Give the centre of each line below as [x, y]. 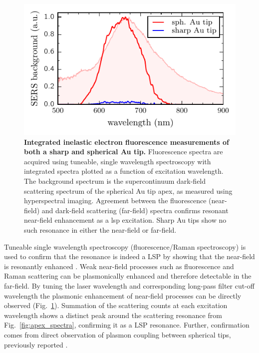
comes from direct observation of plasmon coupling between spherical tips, [118, 334]
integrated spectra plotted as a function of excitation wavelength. [124, 171]
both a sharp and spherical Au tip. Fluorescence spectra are [124, 152]
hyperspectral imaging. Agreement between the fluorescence [115, 200]
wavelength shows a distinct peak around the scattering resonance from [113, 315]
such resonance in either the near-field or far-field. [100, 229]
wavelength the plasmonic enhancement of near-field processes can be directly [123, 295]
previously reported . [36, 344]
